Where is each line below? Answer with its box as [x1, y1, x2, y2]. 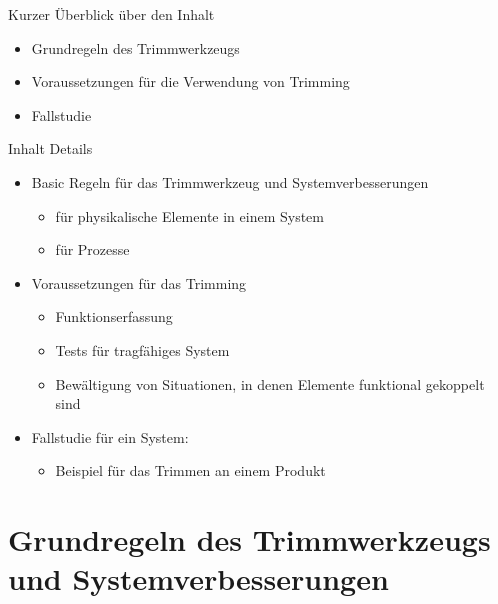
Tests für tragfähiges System [55, 339, 230, 360]
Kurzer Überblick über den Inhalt [8, 4, 215, 24]
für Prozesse [55, 239, 130, 260]
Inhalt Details [8, 138, 93, 159]
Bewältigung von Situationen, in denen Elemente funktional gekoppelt [55, 373, 485, 394]
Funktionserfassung [55, 306, 173, 327]
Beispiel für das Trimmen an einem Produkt [55, 460, 326, 481]
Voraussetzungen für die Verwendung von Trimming [31, 71, 350, 92]
